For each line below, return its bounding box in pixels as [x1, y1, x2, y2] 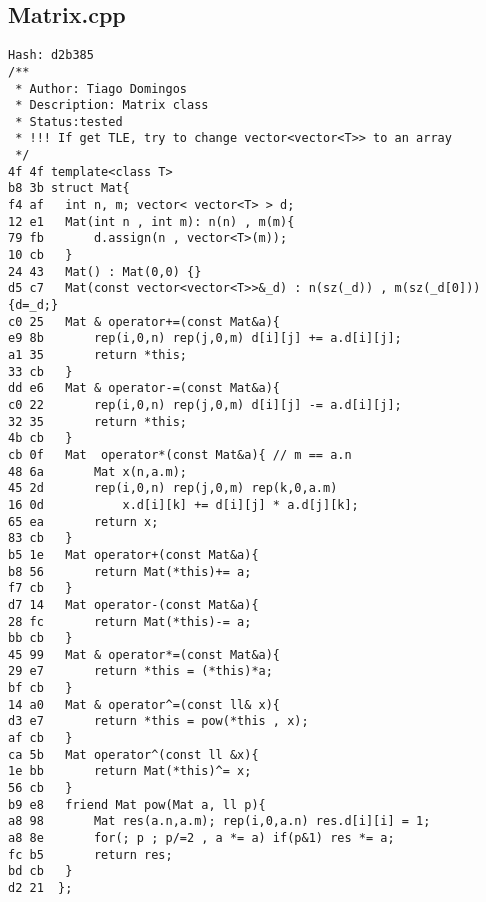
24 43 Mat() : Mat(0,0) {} [8, 264, 202, 279]
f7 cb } [8, 581, 73, 596]
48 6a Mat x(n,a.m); [8, 464, 187, 479]
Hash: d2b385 [8, 48, 94, 63]
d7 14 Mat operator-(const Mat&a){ [8, 597, 259, 612]
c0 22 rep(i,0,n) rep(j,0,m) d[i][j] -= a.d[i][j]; [8, 397, 402, 412]
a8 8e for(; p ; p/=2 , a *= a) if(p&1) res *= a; [8, 831, 395, 846]
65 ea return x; [8, 514, 159, 529]
